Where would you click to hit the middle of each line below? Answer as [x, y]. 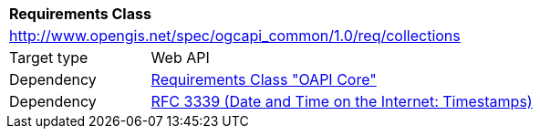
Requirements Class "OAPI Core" [264, 79]
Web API [180, 58]
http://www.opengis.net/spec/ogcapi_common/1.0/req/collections [235, 36]
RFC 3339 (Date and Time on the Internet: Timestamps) [342, 101]
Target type [49, 58]
